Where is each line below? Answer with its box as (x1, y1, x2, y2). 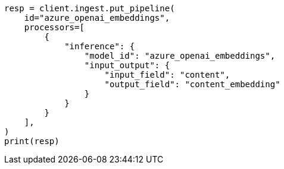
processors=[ (24, 23, 85, 32)
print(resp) (4, 136, 60, 146)
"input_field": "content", (104, 70, 230, 79)
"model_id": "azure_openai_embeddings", (84, 51, 276, 60)
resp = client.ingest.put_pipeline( (4, 4, 175, 13)
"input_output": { (84, 60, 170, 70)
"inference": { (64, 42, 135, 51)
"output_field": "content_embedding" (104, 79, 280, 89)
